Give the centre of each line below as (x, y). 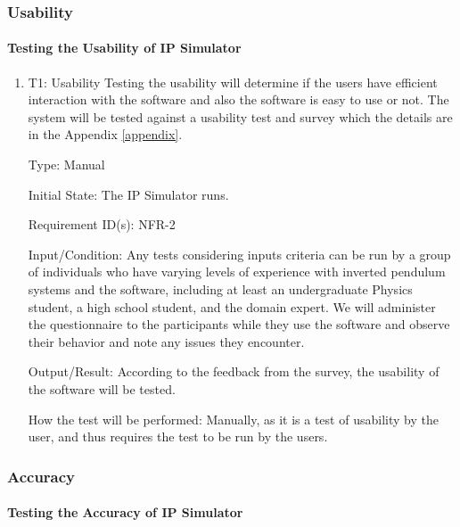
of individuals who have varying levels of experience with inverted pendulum (237, 272)
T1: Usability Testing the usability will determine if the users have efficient (233, 82)
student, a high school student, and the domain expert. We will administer (232, 306)
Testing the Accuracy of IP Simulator (125, 512)
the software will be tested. (102, 388)
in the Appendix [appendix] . (105, 134)
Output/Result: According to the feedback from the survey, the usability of (234, 371)
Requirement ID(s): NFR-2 (102, 224)
